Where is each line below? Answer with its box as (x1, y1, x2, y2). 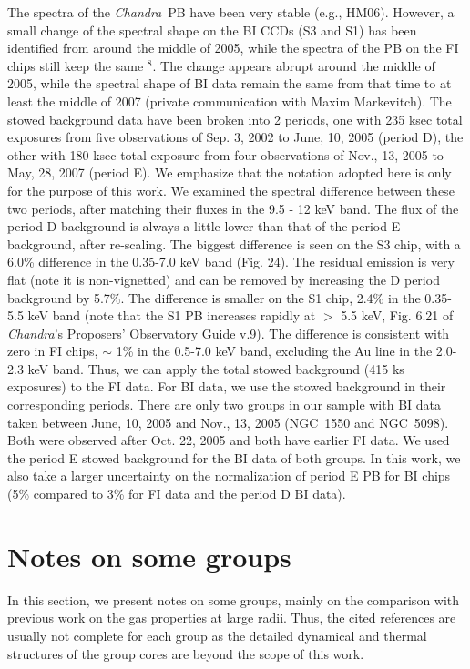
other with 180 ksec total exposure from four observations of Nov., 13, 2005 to (7, 145, 444, 164)
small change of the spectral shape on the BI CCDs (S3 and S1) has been (7, 20, 417, 39)
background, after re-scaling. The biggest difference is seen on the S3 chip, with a (7, 234, 461, 253)
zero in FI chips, (7, 341, 98, 360)
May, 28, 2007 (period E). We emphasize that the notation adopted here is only (7, 163, 452, 182)
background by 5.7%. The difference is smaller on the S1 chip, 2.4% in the (7, 288, 421, 307)
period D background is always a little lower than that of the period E (7, 217, 401, 236)
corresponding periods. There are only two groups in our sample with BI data (7, 395, 442, 414)
